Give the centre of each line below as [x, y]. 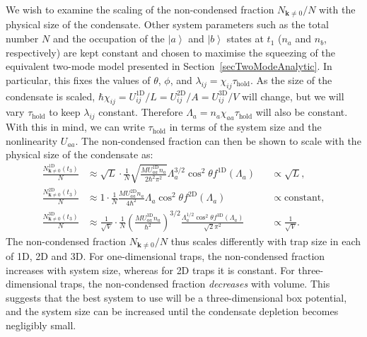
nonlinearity [32, 140]
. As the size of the [291, 79]
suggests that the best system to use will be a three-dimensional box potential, [176, 297]
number [22, 39]
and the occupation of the [109, 39]
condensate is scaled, [51, 96]
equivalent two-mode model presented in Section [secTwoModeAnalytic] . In [169, 66]
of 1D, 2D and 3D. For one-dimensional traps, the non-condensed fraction [165, 255]
